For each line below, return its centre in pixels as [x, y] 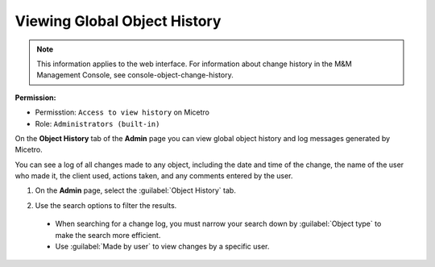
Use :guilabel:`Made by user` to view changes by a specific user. [162, 247]
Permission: [35, 98]
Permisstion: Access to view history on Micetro [122, 112]
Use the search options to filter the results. [106, 205]
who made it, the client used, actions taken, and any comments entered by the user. [154, 176]
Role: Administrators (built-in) [97, 123]
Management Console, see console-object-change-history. [135, 75]
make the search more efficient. [108, 235]
